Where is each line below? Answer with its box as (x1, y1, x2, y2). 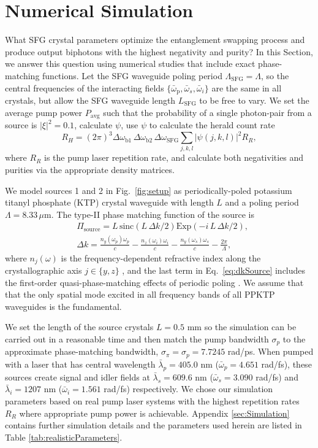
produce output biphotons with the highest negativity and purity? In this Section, (5, 45, 313, 58)
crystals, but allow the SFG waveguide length (5, 93, 176, 106)
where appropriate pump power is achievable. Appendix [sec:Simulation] (19, 406, 290, 419)
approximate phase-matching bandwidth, (5, 345, 159, 358)
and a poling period (225, 196, 299, 209)
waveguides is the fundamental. (5, 299, 122, 312)
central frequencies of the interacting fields (5, 81, 164, 94)
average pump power (5, 106, 83, 118)
